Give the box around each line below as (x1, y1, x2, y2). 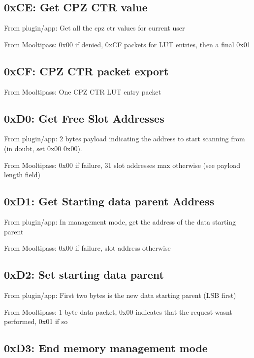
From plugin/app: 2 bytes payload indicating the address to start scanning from (4, 133, 245, 144)
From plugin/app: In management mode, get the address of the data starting (4, 216, 236, 227)
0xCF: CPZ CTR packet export (4, 63, 169, 78)
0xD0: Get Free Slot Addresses (4, 110, 164, 126)
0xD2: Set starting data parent (4, 267, 164, 282)
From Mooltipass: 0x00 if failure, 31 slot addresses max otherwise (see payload (4, 160, 241, 170)
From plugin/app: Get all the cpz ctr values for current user (4, 23, 185, 33)
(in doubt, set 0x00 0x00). (4, 143, 82, 153)
